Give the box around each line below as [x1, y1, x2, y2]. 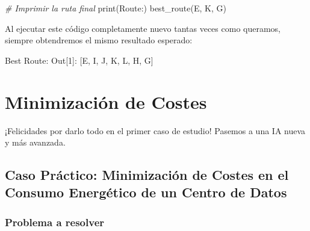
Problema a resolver [5, 214, 105, 229]
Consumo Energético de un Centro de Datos [5, 183, 287, 202]
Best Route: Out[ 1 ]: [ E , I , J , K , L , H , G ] [5, 54, 153, 66]
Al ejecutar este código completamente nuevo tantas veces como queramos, [5, 22, 281, 34]
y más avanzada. [5, 136, 66, 149]
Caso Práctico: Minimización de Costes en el [5, 165, 289, 184]
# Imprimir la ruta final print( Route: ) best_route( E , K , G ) [5, 2, 226, 14]
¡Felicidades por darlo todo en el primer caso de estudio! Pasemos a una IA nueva [5, 124, 306, 137]
